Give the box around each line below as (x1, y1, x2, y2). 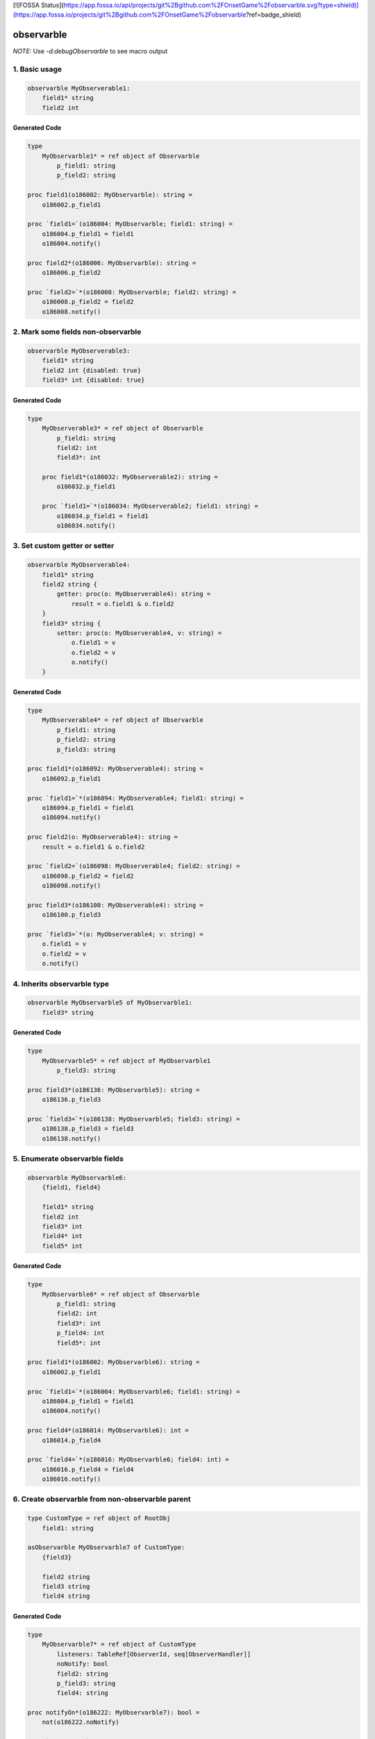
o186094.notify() (42, 814, 101, 822)
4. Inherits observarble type (12, 979, 109, 988)
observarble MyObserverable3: (27, 346, 131, 355)
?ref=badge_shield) (245, 10, 302, 19)
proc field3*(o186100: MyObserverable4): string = (27, 901, 204, 909)
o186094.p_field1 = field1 (42, 803, 135, 812)
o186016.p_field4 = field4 (42, 1465, 135, 1473)
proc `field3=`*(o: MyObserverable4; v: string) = (27, 931, 204, 938)
